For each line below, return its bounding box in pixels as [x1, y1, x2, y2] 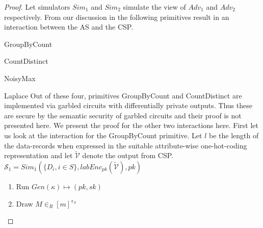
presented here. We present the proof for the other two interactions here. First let [4, 120, 258, 131]
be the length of [209, 130, 259, 140]
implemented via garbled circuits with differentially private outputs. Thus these [4, 100, 252, 111]
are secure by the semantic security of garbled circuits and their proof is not [4, 110, 242, 120]
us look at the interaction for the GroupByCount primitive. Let [4, 130, 202, 140]
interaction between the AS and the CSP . [4, 21, 134, 32]
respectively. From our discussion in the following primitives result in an [4, 11, 229, 22]
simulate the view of [123, 2, 186, 12]
